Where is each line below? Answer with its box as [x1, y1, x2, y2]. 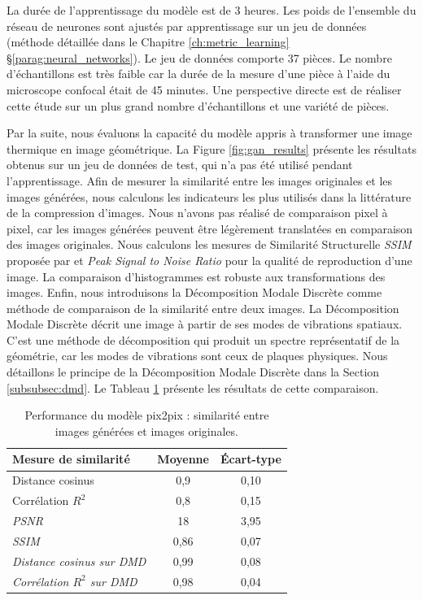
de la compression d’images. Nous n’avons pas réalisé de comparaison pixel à [7, 204, 388, 221]
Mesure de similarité [12, 450, 130, 467]
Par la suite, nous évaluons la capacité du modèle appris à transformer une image [7, 124, 412, 141]
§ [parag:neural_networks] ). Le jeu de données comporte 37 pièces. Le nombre [7, 49, 392, 66]
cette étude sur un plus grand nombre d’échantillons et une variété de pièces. [7, 97, 390, 114]
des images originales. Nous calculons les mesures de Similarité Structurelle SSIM [7, 236, 412, 253]
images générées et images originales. [55, 422, 238, 439]
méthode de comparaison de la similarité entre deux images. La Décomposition [7, 299, 399, 316]
